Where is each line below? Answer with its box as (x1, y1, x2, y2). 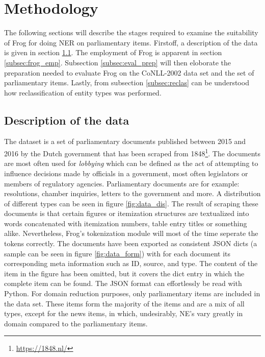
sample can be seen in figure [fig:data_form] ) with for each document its (4, 248, 231, 258)
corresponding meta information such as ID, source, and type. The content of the (4, 258, 258, 269)
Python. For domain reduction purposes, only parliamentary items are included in (4, 288, 260, 299)
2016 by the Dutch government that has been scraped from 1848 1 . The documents (4, 147, 260, 158)
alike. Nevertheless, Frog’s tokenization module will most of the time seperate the (4, 228, 258, 239)
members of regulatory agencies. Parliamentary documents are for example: (4, 178, 240, 188)
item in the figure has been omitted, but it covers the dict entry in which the (4, 268, 245, 278)
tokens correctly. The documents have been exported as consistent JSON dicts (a (4, 238, 257, 249)
